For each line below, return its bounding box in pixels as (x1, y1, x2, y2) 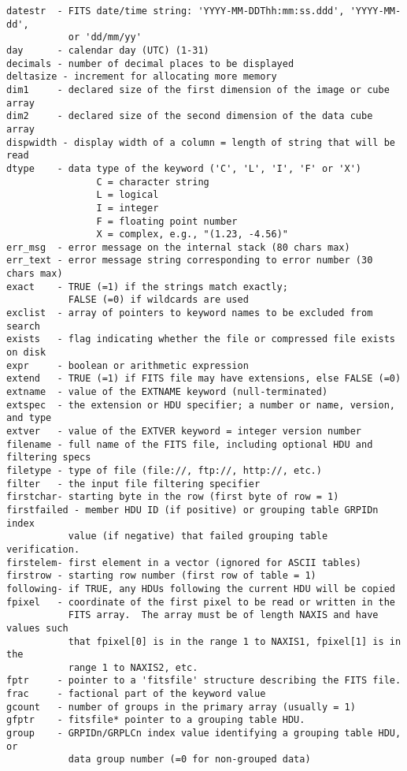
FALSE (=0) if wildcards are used (68, 294, 249, 306)
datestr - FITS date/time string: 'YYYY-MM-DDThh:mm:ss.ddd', (6, 6, 345, 17)
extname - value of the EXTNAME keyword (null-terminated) (6, 386, 328, 398)
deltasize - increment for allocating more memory (6, 71, 277, 83)
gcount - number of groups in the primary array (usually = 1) (6, 701, 356, 713)
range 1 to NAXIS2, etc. (68, 661, 198, 673)
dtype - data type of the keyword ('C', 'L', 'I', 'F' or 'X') (6, 162, 362, 174)
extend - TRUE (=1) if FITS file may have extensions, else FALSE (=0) (6, 373, 401, 385)
